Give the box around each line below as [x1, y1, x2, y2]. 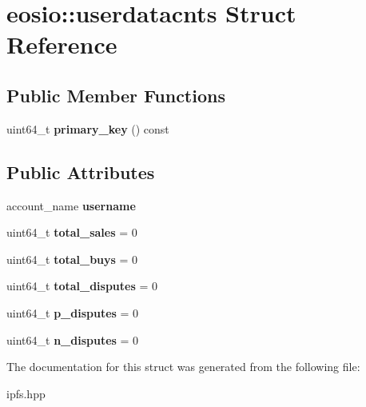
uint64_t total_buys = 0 [6, 250, 138, 267]
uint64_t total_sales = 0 [6, 224, 137, 241]
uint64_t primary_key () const [6, 120, 169, 137]
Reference [6, 28, 117, 61]
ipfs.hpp [6, 385, 46, 401]
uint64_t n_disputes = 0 [6, 331, 139, 348]
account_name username [6, 197, 136, 213]
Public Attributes [6, 159, 155, 184]
